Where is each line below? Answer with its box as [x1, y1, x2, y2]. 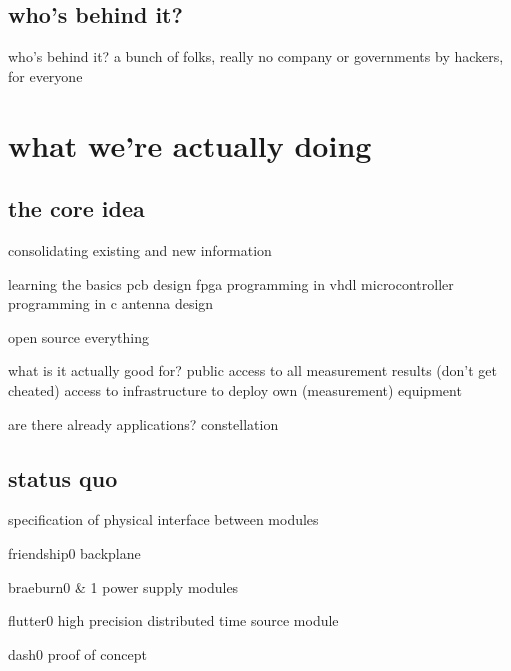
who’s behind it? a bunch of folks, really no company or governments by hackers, [8, 46, 504, 67]
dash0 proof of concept [8, 643, 147, 664]
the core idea [8, 193, 145, 224]
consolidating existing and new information [8, 239, 272, 260]
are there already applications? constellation [8, 413, 279, 434]
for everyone [8, 65, 83, 86]
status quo [8, 462, 118, 493]
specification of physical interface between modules [8, 509, 319, 530]
